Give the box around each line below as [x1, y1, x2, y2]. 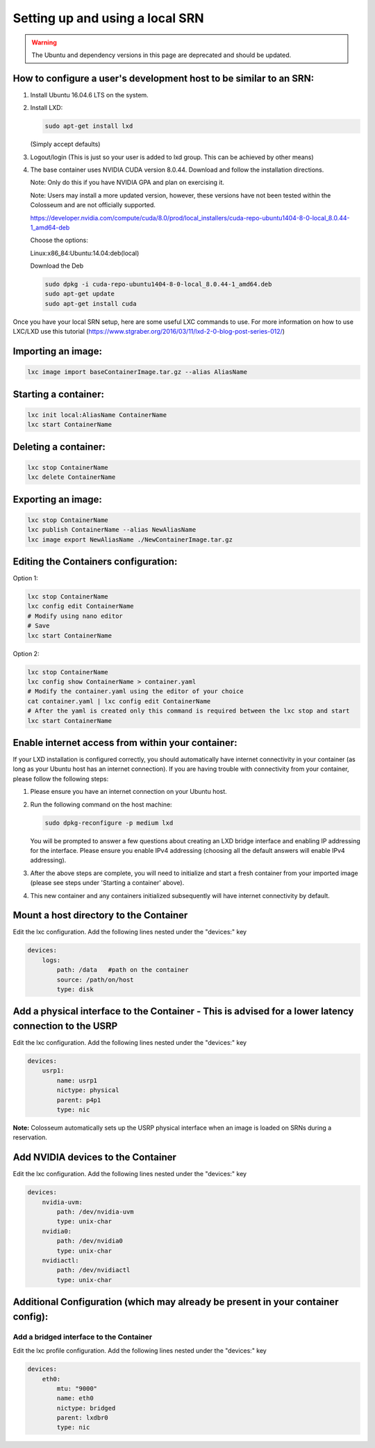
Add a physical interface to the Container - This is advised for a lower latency [12, 1005, 354, 1018]
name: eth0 [56, 1394, 94, 1402]
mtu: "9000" [56, 1384, 97, 1392]
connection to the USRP [12, 1020, 118, 1032]
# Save [27, 622, 50, 630]
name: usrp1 [56, 1076, 97, 1084]
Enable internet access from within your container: [12, 737, 237, 749]
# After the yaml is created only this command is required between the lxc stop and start [27, 707, 350, 715]
